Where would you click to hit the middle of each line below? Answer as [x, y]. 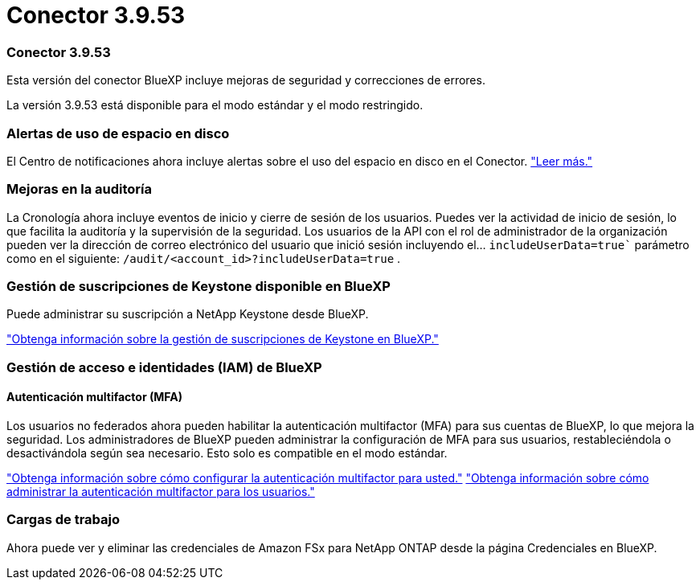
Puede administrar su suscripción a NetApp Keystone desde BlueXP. [188, 314]
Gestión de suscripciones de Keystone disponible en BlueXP [199, 286]
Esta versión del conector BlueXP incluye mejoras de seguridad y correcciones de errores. [246, 80]
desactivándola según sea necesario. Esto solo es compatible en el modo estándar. [227, 453]
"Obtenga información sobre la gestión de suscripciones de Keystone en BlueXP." [223, 339]
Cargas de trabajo [63, 520]
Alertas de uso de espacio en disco [118, 133]
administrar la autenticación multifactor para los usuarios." [161, 491]
